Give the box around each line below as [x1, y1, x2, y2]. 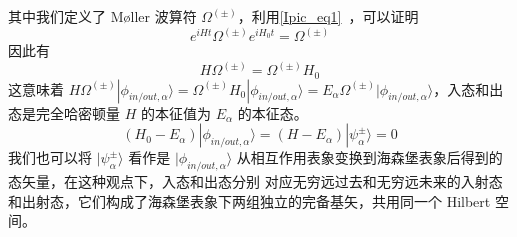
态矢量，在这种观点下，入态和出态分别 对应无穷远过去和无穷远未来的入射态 [8, 170, 503, 191]
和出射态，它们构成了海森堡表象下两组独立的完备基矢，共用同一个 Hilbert [8, 190, 491, 211]
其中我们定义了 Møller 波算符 [8, 6, 197, 26]
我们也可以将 [8, 147, 92, 168]
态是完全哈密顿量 [8, 102, 120, 123]
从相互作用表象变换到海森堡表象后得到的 [236, 147, 503, 168]
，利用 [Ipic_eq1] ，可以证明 [237, 6, 419, 26]
